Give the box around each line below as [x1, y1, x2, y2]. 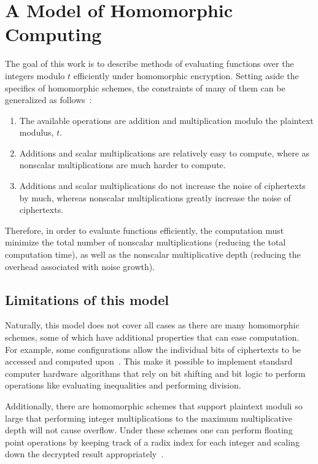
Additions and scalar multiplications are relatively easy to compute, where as [19, 146, 310, 159]
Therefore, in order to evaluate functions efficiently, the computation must [5, 223, 284, 236]
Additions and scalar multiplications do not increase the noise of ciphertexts [19, 179, 306, 192]
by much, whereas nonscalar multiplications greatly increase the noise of [19, 191, 291, 204]
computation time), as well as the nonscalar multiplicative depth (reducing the [5, 248, 301, 261]
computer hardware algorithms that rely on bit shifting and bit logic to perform [5, 366, 306, 379]
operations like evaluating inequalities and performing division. [5, 379, 241, 392]
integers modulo [5, 69, 65, 82]
